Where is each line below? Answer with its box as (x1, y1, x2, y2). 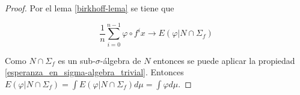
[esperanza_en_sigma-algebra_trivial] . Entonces (5, 66, 184, 78)
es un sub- (58, 54, 96, 66)
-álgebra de (100, 54, 141, 66)
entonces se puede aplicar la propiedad (153, 54, 295, 66)
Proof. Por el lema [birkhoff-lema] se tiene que (5, 2, 174, 14)
